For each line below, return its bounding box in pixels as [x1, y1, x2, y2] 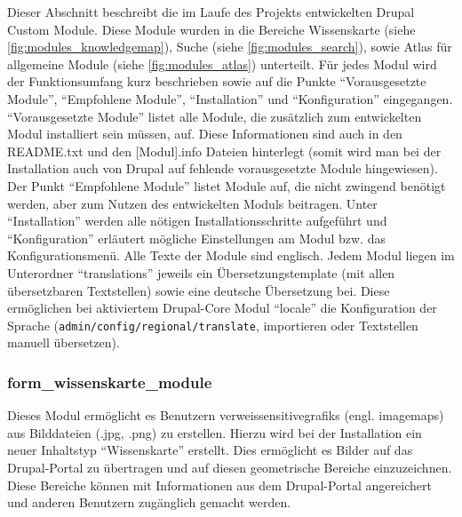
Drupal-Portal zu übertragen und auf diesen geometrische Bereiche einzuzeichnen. [7, 457, 452, 476]
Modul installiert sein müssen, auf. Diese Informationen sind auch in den [7, 124, 402, 143]
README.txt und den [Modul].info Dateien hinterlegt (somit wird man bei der [7, 141, 442, 160]
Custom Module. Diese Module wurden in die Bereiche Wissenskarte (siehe [7, 20, 416, 38]
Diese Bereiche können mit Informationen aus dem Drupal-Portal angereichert [7, 475, 432, 494]
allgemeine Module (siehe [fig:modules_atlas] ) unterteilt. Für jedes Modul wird [7, 54, 437, 73]
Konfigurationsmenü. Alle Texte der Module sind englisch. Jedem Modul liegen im [7, 246, 455, 265]
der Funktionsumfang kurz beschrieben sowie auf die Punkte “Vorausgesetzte [7, 72, 426, 91]
